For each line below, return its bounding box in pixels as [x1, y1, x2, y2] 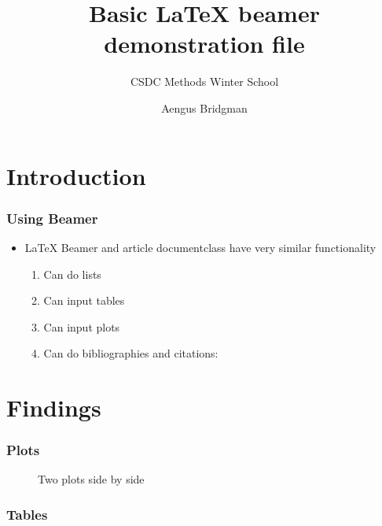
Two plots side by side [38, 471, 145, 487]
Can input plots [43, 318, 120, 335]
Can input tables [43, 292, 125, 309]
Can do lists [43, 265, 101, 282]
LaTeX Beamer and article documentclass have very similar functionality [24, 239, 376, 255]
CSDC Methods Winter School [130, 73, 279, 90]
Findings [6, 391, 101, 424]
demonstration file [104, 28, 305, 60]
